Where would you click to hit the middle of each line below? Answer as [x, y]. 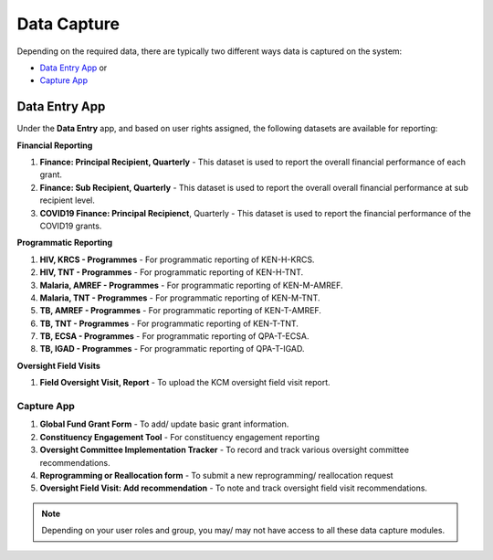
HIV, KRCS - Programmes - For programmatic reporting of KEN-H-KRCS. [177, 259]
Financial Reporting [55, 145]
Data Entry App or [73, 68]
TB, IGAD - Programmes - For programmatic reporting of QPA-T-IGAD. [172, 349]
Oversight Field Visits [58, 365]
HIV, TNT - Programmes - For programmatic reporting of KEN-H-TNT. [172, 272]
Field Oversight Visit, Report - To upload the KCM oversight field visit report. [185, 383]
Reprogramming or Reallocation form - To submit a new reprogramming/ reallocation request [216, 475]
